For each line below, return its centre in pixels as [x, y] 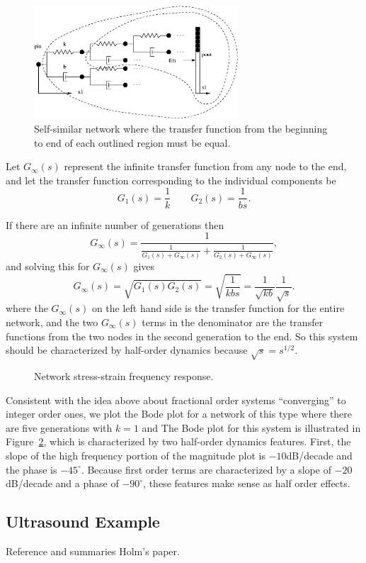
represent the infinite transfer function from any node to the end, [205, 166]
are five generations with [59, 427]
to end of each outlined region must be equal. [132, 142]
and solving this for [48, 266]
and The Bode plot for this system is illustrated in [251, 427]
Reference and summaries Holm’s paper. [93, 551]
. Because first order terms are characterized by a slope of [206, 469]
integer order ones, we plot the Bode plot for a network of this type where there [179, 414]
